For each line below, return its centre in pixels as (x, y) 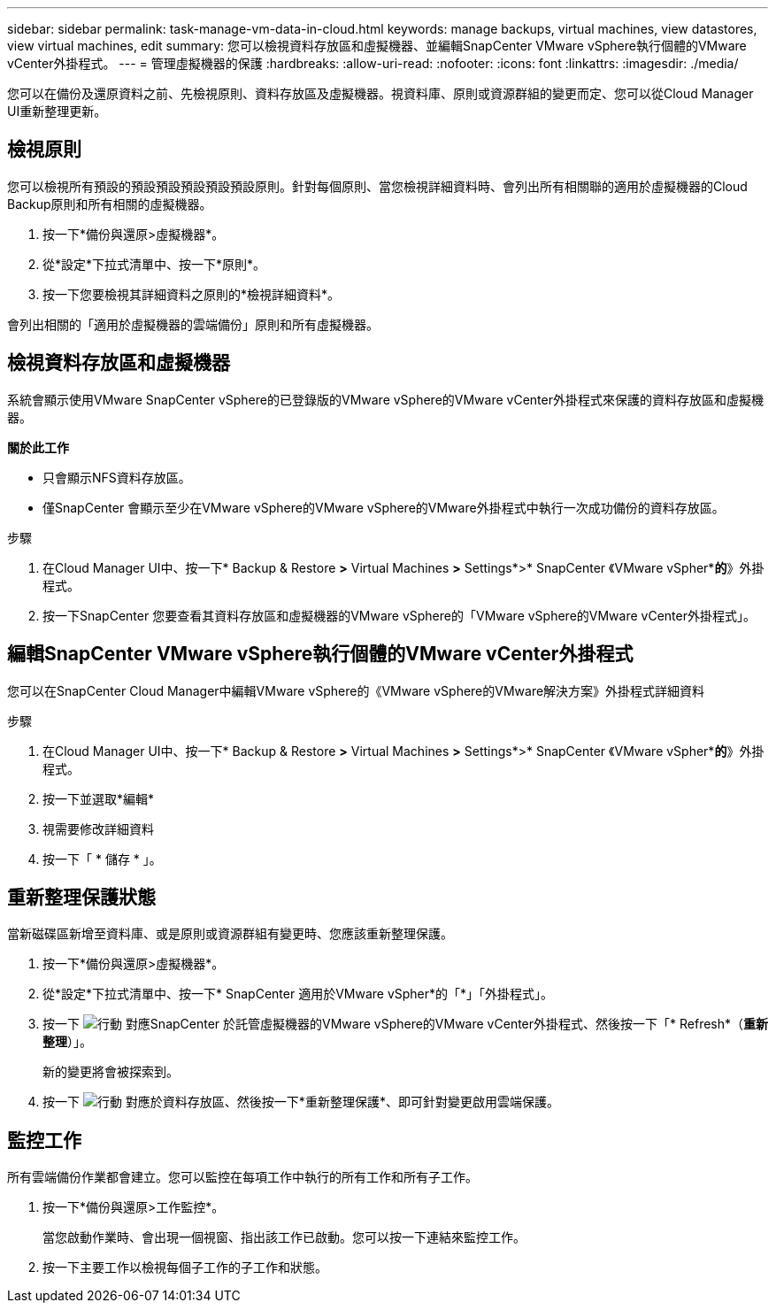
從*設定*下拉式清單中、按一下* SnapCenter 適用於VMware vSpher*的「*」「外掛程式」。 (298, 994)
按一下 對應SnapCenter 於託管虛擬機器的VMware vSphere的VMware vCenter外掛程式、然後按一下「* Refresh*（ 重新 (406, 1024)
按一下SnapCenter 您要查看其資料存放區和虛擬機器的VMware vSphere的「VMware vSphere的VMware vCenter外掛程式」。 (399, 615)
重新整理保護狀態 (81, 897)
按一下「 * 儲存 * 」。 (102, 859)
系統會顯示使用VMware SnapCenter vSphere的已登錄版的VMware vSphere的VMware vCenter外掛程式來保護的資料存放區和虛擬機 (385, 399)
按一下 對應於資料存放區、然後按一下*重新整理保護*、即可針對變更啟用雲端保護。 (301, 1102)
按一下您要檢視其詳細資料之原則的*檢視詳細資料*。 (192, 294)
